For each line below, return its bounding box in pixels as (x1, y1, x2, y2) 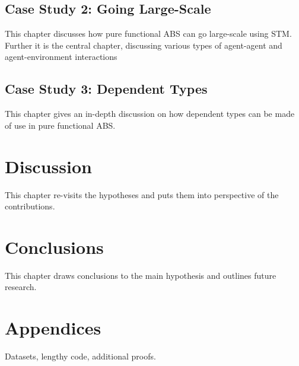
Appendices (5, 316, 101, 340)
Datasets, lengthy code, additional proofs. (5, 350, 156, 362)
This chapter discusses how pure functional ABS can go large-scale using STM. (5, 27, 292, 40)
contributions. (5, 200, 55, 212)
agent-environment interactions (5, 50, 117, 63)
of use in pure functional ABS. (5, 119, 116, 131)
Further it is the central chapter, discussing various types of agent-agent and (5, 39, 282, 51)
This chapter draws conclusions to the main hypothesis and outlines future (5, 269, 276, 281)
